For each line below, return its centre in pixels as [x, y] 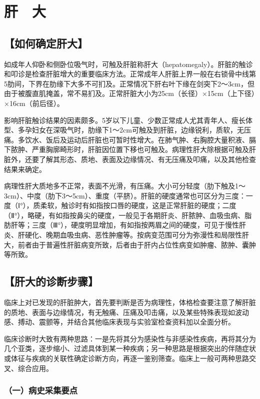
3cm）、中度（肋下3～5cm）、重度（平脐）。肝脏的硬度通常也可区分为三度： [125, 195]
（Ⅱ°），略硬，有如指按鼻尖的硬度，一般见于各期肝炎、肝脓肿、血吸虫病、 [124, 215]
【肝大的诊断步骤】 [51, 281]
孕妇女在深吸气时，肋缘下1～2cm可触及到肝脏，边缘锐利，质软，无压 [138, 130]
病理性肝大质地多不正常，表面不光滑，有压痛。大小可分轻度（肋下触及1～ [125, 186]
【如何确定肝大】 [46, 43]
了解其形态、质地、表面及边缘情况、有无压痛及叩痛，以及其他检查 [147, 159]
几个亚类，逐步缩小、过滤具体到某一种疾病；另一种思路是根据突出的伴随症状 [130, 348]
